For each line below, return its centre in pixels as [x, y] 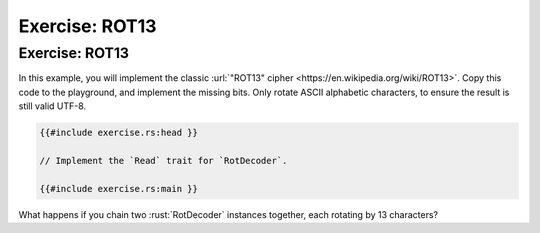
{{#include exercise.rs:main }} [119, 188]
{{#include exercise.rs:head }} [119, 133]
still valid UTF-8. [52, 106]
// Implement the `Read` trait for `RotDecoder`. [163, 160]
